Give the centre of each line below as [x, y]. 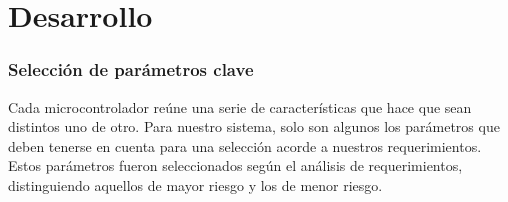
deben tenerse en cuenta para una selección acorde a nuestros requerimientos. [245, 145]
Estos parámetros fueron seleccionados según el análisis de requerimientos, [235, 165]
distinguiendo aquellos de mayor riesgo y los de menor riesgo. [195, 184]
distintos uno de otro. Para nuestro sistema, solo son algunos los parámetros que [254, 126]
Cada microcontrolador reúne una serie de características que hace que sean [240, 106]
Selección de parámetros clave [131, 69]
